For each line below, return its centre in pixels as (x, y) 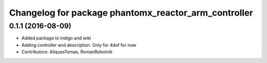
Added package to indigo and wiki (56, 38)
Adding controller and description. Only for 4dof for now (79, 45)
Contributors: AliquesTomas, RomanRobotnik (67, 52)
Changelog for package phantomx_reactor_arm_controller (131, 13)
